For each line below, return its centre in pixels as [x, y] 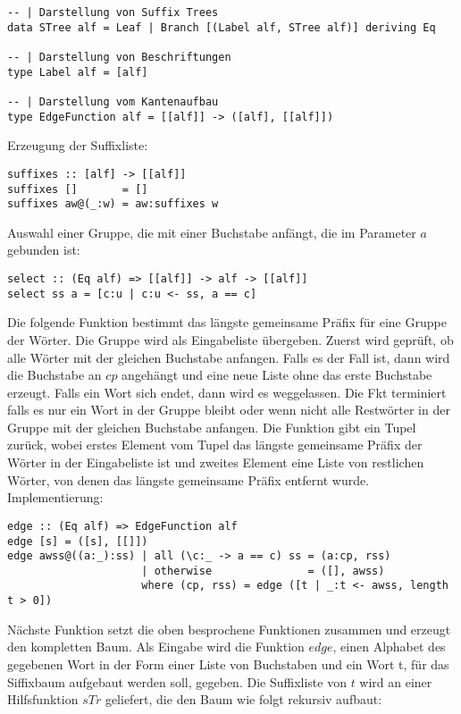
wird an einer [396, 681]
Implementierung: [55, 497]
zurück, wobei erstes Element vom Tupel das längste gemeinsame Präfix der [215, 445]
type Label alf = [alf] [78, 72]
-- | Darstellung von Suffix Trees [113, 13]
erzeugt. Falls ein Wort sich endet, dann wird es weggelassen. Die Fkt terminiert [227, 392]
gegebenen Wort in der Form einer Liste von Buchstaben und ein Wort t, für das [228, 664]
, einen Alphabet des [389, 647]
